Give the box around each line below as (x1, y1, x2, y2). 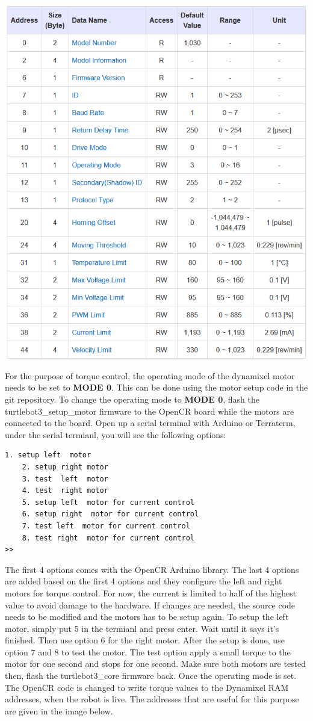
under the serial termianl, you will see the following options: (5, 428, 226, 441)
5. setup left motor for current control (22, 498, 194, 507)
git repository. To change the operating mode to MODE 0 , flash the (5, 393, 259, 406)
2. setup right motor (22, 462, 108, 471)
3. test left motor (22, 474, 108, 483)
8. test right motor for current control (22, 533, 194, 542)
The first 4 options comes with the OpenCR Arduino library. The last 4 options (5, 563, 299, 575)
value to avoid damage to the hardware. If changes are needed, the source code (5, 598, 296, 611)
